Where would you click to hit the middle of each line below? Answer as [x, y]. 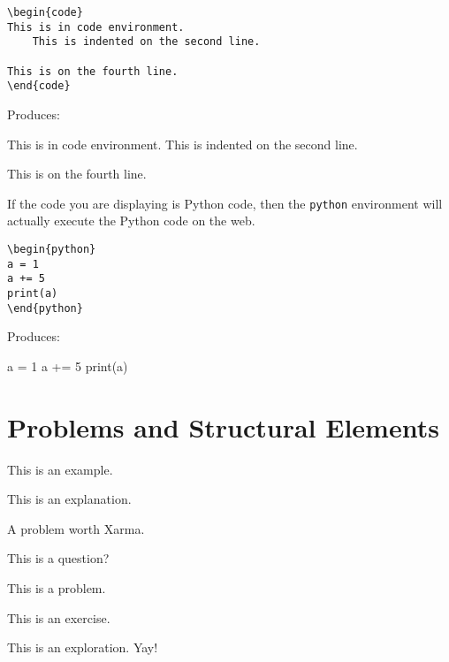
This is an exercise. [59, 617]
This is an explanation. [69, 499]
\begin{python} [52, 249]
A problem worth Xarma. [76, 528]
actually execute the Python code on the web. [131, 221]
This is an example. [60, 469]
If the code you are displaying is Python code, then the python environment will [225, 203]
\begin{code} [45, 12]
